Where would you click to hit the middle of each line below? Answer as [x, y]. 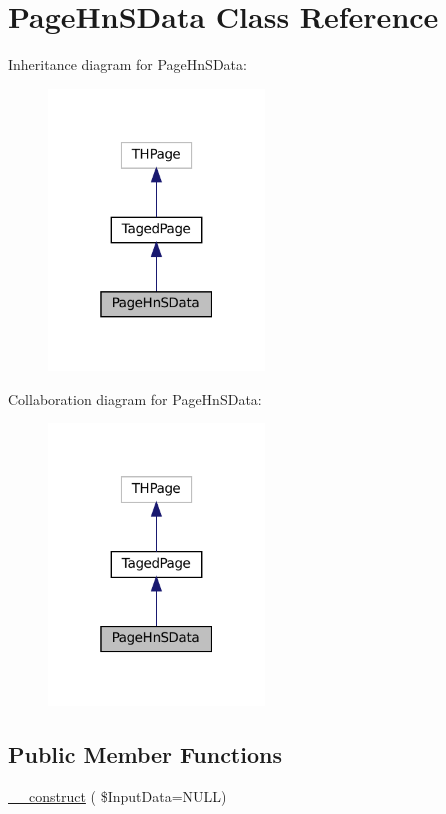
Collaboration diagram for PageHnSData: [135, 398]
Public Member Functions [145, 753]
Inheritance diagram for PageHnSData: [127, 64]
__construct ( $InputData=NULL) [117, 795]
